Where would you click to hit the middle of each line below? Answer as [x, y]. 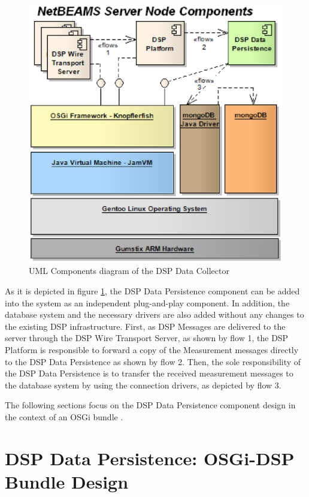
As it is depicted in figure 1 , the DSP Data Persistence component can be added [152, 291]
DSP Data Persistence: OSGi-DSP [150, 458]
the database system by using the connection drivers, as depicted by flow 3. [143, 385]
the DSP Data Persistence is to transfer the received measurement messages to [149, 373]
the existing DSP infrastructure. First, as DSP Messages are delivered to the [145, 326]
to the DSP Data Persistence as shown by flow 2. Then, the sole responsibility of [153, 361]
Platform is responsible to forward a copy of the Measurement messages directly [152, 350]
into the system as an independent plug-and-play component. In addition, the [147, 302]
